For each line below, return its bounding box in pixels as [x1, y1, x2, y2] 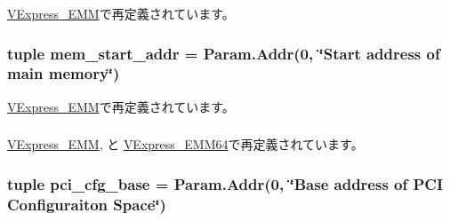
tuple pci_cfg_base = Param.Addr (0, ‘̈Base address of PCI [7, 172, 444, 194]
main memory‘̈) [7, 62, 120, 84]
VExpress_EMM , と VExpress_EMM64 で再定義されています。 [7, 135, 364, 154]
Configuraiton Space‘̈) [7, 193, 166, 215]
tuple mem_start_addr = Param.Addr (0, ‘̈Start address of [7, 42, 440, 64]
